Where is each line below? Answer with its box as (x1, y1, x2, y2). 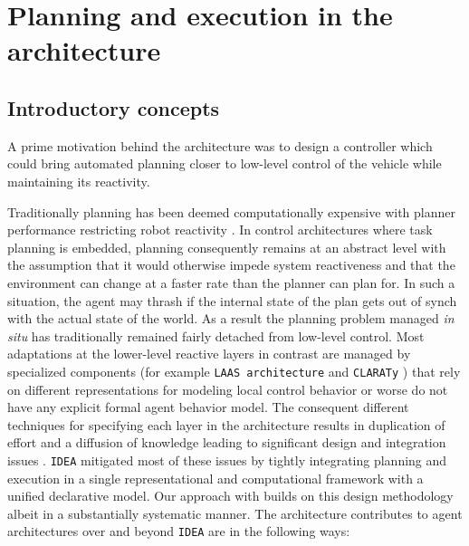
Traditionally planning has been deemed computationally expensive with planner (7, 202, 455, 221)
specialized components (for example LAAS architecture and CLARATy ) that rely (7, 361, 461, 380)
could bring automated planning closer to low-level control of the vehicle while (7, 154, 442, 173)
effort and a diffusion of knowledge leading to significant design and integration (7, 433, 446, 452)
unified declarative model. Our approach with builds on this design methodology (7, 486, 454, 505)
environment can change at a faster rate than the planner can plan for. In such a (7, 273, 455, 292)
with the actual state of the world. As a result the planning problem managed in (7, 309, 455, 328)
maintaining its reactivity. (7, 171, 150, 190)
